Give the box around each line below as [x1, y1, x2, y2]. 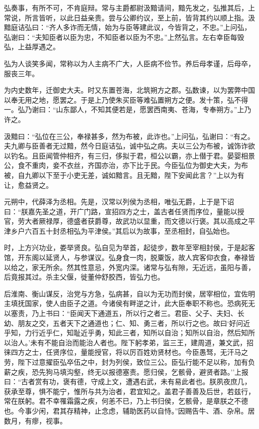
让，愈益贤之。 [4, 179, 53, 190]
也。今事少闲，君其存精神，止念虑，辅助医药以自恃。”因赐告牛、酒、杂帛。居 [4, 405, 255, 416]
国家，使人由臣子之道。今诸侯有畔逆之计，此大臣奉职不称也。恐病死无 [24, 298, 255, 308]
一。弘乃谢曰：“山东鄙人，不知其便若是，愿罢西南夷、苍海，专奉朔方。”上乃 [4, 104, 252, 115]
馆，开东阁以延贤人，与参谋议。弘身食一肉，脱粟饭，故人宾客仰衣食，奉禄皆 [4, 252, 255, 263]
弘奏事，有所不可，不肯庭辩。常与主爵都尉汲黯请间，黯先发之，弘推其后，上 [4, 2, 255, 12]
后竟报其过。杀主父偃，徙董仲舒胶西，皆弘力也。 [4, 272, 164, 282]
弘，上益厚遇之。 [4, 41, 60, 52]
